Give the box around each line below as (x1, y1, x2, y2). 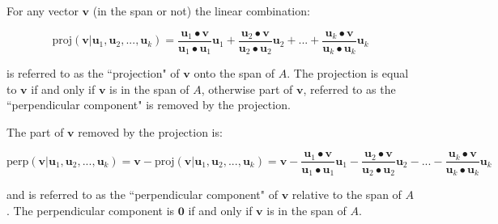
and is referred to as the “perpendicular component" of (6, 186, 278, 202)
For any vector (6, 2, 79, 19)
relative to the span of (292, 186, 402, 202)
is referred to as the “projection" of (6, 65, 180, 82)
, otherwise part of (201, 80, 293, 97)
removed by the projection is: (78, 123, 223, 140)
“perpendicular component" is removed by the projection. (6, 96, 291, 113)
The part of (6, 123, 64, 140)
